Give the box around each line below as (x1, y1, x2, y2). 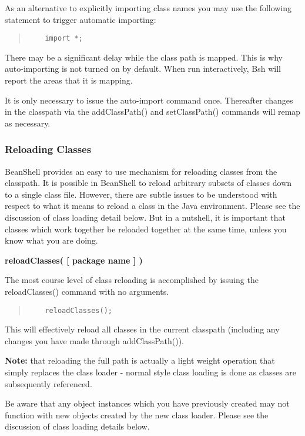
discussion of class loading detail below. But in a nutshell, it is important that (5, 211, 286, 223)
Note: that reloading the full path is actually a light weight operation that (5, 354, 275, 367)
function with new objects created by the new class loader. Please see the (5, 408, 269, 421)
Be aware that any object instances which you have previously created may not (5, 397, 290, 410)
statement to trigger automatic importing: (5, 13, 156, 25)
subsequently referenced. (5, 377, 92, 390)
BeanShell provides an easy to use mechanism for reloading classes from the (5, 165, 277, 177)
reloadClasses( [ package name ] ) (5, 254, 143, 266)
